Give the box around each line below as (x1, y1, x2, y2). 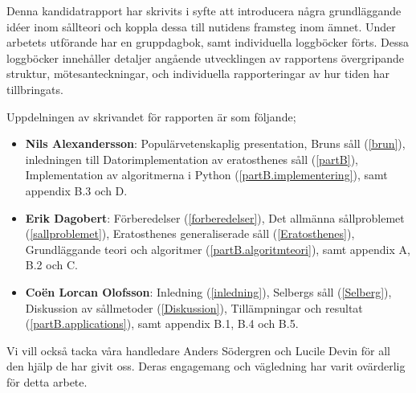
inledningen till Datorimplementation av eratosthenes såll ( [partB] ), (25, 150, 358, 167)
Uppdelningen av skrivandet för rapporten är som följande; (6, 108, 296, 125)
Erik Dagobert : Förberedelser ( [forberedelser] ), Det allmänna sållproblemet (25, 209, 405, 226)
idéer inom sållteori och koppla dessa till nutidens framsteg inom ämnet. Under (6, 18, 396, 35)
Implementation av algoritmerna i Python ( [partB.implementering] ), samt (25, 166, 388, 183)
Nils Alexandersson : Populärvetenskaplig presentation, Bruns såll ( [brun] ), (25, 135, 406, 152)
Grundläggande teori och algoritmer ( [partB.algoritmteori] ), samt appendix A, (25, 240, 410, 257)
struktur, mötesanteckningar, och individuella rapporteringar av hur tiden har (6, 65, 389, 82)
